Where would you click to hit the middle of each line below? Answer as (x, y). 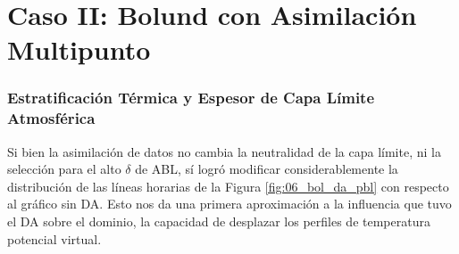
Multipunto (79, 49)
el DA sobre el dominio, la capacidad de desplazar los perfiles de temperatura (219, 221)
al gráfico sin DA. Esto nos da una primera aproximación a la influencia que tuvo (229, 204)
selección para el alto (64, 169)
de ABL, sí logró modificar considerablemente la (267, 169)
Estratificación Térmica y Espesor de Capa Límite (191, 98)
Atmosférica (51, 118)
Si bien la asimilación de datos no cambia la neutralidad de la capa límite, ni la (224, 151)
